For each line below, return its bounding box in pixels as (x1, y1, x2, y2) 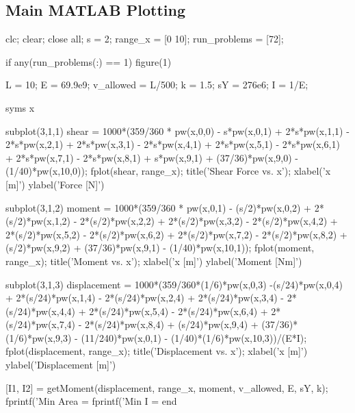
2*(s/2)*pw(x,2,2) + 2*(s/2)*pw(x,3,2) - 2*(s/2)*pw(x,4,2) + (79, 214, 338, 228)
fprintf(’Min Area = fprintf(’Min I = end (5, 394, 177, 408)
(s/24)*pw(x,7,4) (5, 317, 75, 331)
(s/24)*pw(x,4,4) (5, 303, 75, 318)
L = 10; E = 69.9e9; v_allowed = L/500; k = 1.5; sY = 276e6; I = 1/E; (5, 77, 308, 92)
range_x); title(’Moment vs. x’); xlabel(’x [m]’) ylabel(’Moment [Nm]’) (5, 253, 302, 268)
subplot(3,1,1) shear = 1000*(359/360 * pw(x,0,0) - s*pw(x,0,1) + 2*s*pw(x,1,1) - (5, 123, 350, 138)
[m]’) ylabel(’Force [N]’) (5, 177, 105, 191)
